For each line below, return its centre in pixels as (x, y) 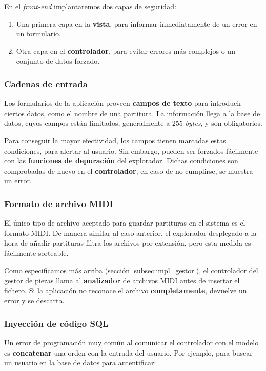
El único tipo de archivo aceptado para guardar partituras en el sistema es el (125, 223)
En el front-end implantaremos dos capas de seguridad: (90, 6)
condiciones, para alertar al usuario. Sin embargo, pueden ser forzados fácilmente (131, 150)
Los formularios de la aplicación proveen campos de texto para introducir (123, 103)
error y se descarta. (34, 300)
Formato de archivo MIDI (59, 203)
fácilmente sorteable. (36, 253)
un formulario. (39, 34)
